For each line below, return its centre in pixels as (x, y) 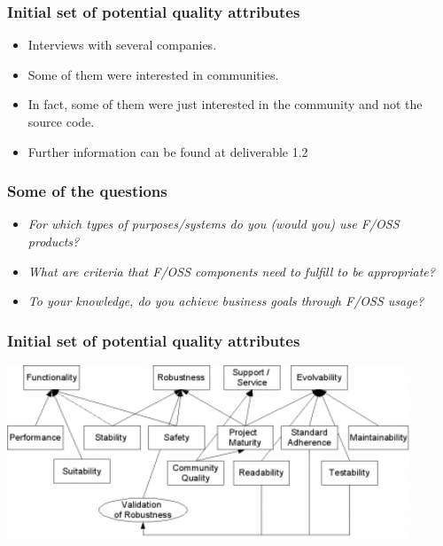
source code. (61, 121)
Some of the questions (87, 191)
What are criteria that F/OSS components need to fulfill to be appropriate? (231, 271)
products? (54, 241)
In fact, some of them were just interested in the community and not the (225, 104)
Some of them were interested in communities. (153, 74)
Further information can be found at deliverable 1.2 (168, 151)
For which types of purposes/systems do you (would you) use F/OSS (214, 224)
